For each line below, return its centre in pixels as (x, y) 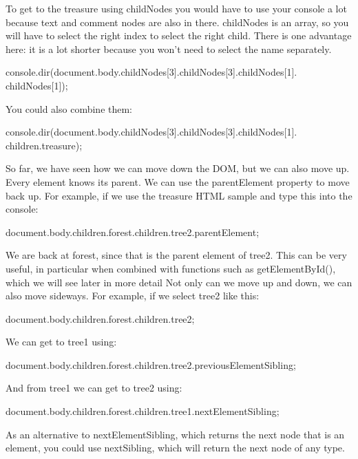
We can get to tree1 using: (61, 342)
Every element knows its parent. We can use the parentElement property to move (178, 181)
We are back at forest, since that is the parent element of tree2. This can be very (176, 255)
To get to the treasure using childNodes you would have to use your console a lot (176, 8)
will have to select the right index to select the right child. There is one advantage (179, 35)
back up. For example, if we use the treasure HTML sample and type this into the (179, 195)
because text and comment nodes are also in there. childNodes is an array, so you (177, 22)
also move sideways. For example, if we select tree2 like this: (133, 296)
